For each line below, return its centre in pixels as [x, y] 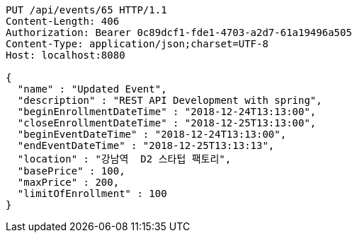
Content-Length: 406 [63, 21]
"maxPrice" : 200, [68, 182]
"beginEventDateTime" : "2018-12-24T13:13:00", [152, 134]
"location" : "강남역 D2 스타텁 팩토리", [124, 159]
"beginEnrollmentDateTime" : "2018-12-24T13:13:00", [167, 112]
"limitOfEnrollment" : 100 [92, 194]
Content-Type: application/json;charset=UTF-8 [137, 44]
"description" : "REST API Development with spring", [170, 100]
